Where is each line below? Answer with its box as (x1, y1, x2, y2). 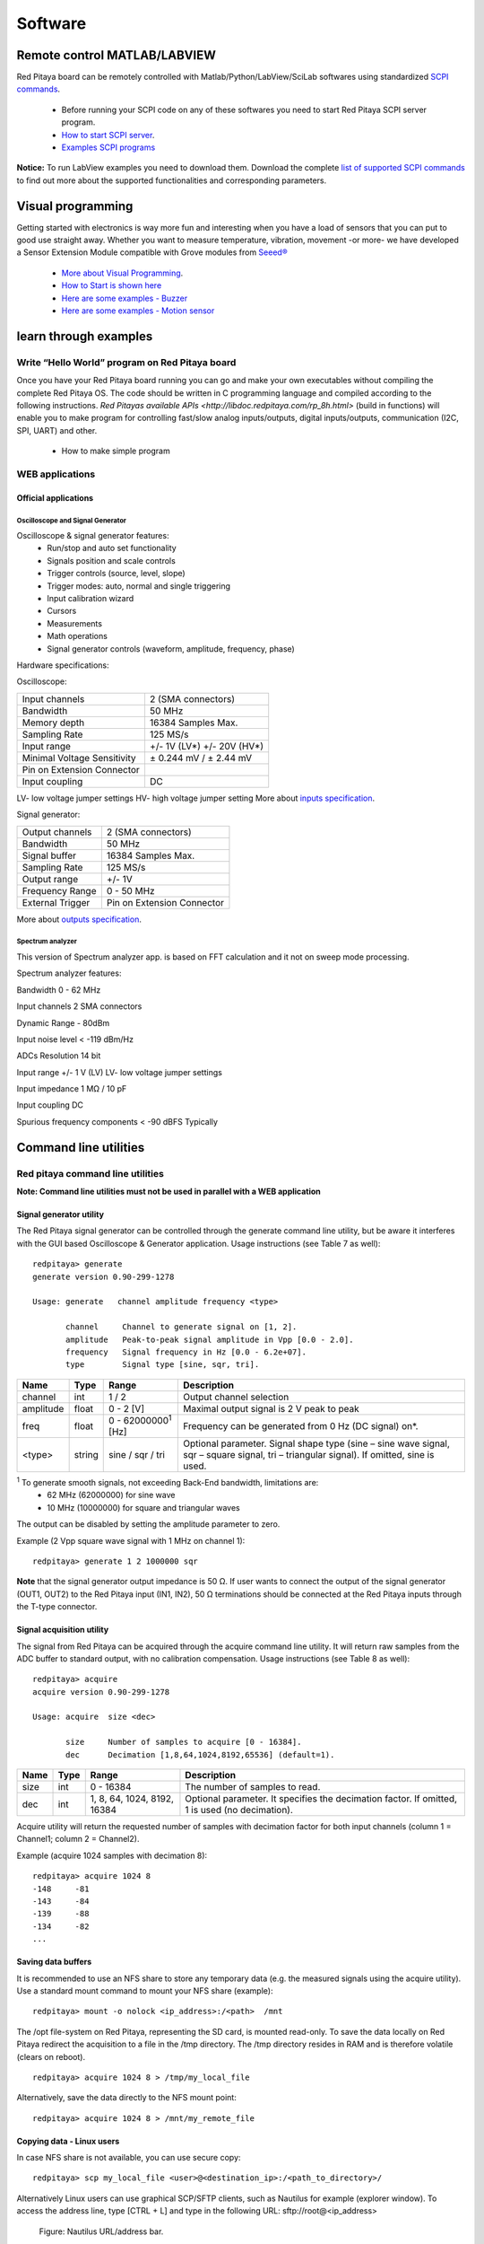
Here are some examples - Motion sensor (61, 305, 215, 316)
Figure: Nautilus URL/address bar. (39, 2226, 164, 2237)
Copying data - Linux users (16, 2135, 120, 2146)
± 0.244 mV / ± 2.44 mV (149, 751, 253, 764)
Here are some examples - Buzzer (61, 293, 188, 303)
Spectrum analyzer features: (16, 968, 122, 978)
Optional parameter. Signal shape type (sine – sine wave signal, (183, 1437, 450, 1450)
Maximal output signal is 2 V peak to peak (183, 1402, 360, 1415)
